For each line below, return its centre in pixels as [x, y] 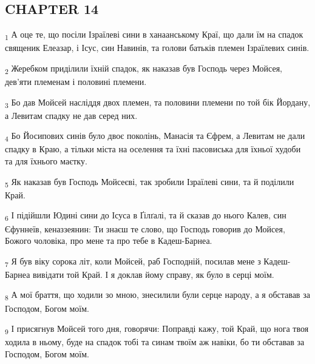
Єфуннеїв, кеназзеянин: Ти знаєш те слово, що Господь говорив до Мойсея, [145, 228]
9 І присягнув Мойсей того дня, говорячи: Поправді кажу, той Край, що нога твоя [157, 329]
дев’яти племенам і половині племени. [76, 82]
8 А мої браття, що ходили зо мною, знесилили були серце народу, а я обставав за [157, 295]
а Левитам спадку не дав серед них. [71, 115]
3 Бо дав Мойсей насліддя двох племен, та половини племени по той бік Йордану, [158, 103]
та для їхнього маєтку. [46, 161]
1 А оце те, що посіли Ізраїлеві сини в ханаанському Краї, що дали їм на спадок [154, 35]
